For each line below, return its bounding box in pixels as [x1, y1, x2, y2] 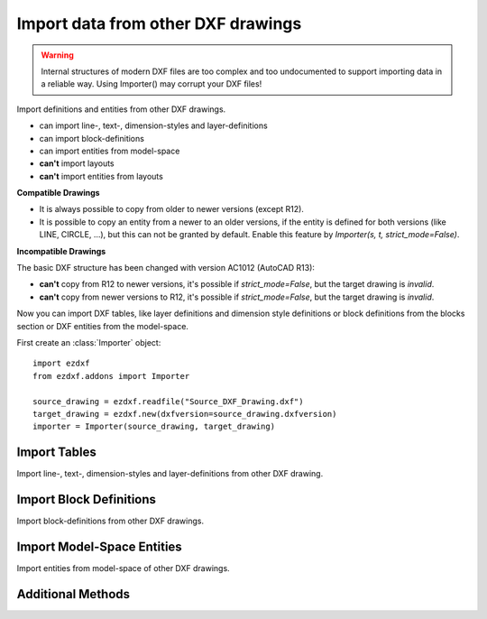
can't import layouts [39, 158, 115, 169]
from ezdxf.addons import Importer [32, 371, 190, 381]
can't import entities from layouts [39, 171, 164, 181]
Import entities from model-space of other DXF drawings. [16, 563, 230, 574]
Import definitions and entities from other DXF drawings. [16, 104, 226, 115]
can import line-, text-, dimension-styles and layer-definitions [39, 120, 268, 131]
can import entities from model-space [39, 145, 180, 156]
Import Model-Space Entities [16, 539, 182, 554]
